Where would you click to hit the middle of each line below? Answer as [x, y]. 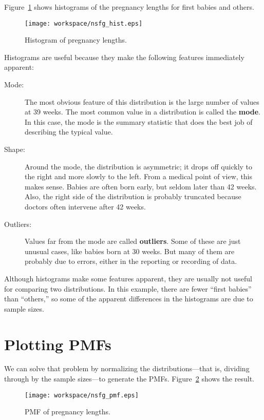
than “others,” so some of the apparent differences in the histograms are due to [129, 299]
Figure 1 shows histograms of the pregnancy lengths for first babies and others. [129, 7]
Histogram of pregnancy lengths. [76, 40]
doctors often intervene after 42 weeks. [85, 206]
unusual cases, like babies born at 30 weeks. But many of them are [130, 251]
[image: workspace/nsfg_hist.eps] [84, 23]
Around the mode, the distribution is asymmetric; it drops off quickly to [139, 166]
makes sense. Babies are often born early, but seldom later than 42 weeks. [141, 186]
